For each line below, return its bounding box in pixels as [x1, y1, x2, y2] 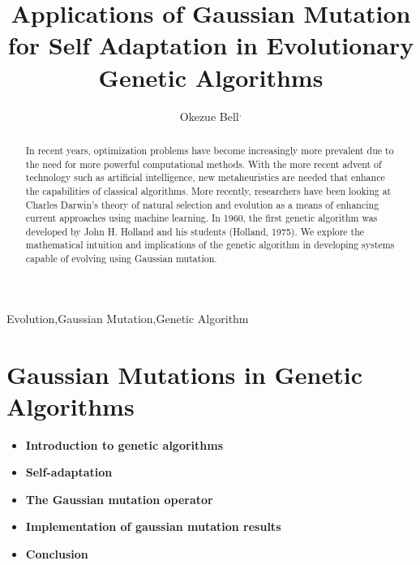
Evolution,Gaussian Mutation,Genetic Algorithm [6, 309, 249, 326]
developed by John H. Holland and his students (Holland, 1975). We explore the [25, 224, 365, 238]
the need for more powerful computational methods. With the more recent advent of [25, 157, 382, 170]
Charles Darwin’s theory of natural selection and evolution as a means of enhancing [25, 197, 379, 211]
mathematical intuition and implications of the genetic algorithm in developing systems [25, 238, 395, 252]
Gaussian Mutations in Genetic [6, 357, 363, 390]
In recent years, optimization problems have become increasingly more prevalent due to [25, 143, 394, 157]
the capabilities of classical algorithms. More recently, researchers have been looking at [25, 183, 392, 197]
